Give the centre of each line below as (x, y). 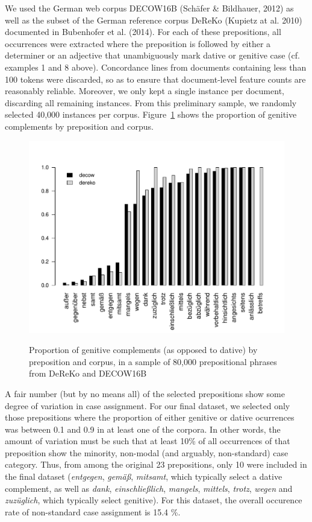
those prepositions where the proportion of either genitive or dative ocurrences (150, 417)
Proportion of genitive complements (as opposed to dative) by (143, 350)
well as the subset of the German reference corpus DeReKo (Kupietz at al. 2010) (154, 20)
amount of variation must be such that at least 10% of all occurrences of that (148, 441)
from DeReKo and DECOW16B (88, 373)
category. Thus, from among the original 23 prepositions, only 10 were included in (156, 464)
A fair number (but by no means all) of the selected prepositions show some (145, 393)
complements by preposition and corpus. (79, 126)
